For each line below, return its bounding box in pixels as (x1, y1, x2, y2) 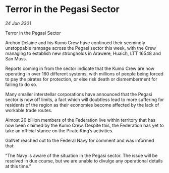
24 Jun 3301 (5, 20, 31, 26)
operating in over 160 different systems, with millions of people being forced (5, 70, 164, 76)
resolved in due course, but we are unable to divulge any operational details (5, 157, 163, 164)
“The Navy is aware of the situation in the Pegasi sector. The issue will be (5, 152, 158, 158)
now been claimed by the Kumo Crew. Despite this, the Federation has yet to (5, 122, 164, 128)
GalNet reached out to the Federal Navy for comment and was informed (5, 137, 154, 143)
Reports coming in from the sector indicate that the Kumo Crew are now (5, 65, 155, 71)
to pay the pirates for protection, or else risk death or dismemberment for (5, 76, 158, 82)
